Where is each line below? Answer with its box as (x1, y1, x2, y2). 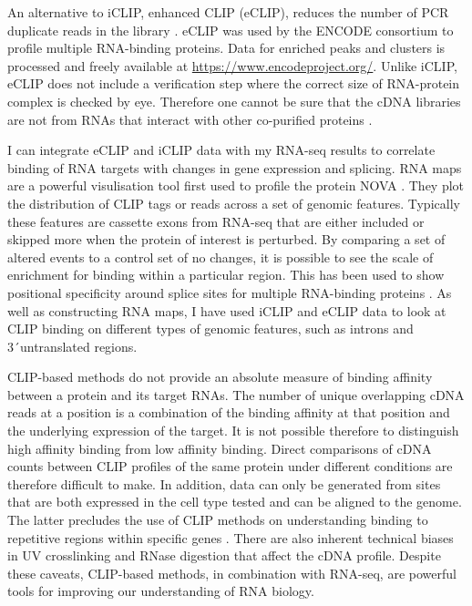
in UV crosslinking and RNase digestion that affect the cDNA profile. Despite (7, 546, 441, 565)
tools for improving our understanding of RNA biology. (7, 581, 314, 601)
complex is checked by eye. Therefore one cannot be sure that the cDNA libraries (7, 91, 461, 110)
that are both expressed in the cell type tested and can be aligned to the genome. (7, 492, 462, 511)
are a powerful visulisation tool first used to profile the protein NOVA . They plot (7, 176, 465, 195)
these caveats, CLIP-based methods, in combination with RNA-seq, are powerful (7, 563, 457, 582)
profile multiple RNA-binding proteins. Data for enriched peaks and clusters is (7, 38, 446, 57)
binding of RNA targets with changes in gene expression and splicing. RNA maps (7, 158, 462, 177)
